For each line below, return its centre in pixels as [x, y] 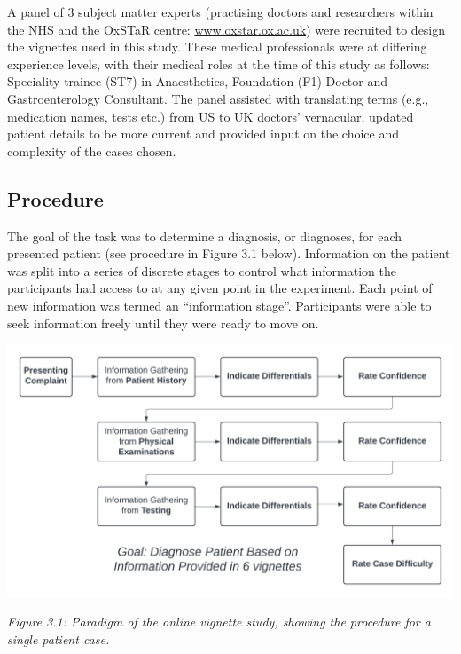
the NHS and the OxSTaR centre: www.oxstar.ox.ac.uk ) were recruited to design [227, 29]
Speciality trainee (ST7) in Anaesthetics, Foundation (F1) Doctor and [198, 81]
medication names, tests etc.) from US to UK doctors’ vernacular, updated [211, 116]
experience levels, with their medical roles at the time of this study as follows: [219, 63]
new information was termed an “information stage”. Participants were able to [219, 305]
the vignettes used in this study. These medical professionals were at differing [217, 47]
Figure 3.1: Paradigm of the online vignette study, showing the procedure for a [219, 622]
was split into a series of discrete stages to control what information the [202, 270]
